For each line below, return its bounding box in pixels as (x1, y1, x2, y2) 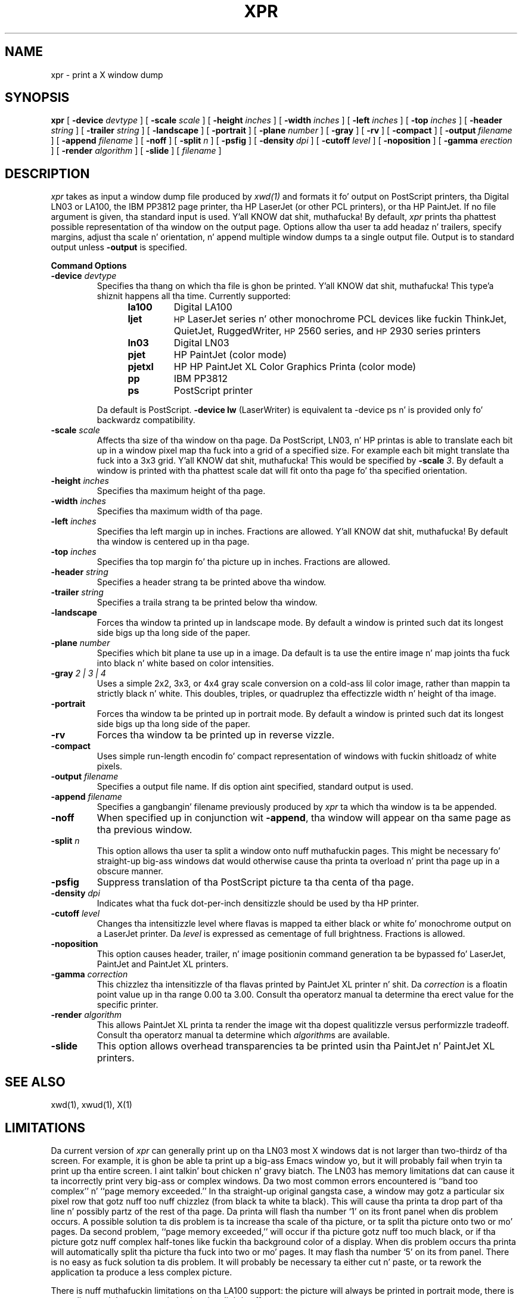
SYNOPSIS (5, 90, 70, 105)
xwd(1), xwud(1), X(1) (51, 1100, 132, 1110)
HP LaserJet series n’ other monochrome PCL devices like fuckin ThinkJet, (173, 313, 507, 325)
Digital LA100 (173, 301, 232, 313)
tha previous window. (97, 824, 192, 836)
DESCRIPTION (5, 166, 90, 181)
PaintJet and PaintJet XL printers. (97, 959, 229, 970)
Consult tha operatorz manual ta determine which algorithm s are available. (97, 1030, 390, 1041)
